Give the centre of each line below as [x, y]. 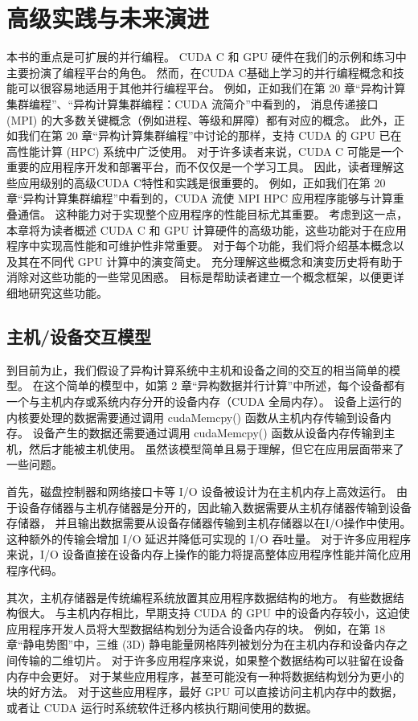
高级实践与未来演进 [108, 18]
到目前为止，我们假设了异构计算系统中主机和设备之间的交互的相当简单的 [198, 369]
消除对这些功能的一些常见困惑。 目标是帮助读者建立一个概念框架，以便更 [200, 277]
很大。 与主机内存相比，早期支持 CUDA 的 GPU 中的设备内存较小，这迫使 [213, 613]
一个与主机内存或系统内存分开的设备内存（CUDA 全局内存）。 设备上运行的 [204, 401]
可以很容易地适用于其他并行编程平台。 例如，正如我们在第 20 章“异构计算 [211, 88]
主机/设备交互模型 [79, 336]
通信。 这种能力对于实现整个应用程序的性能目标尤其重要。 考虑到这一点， [213, 214]
